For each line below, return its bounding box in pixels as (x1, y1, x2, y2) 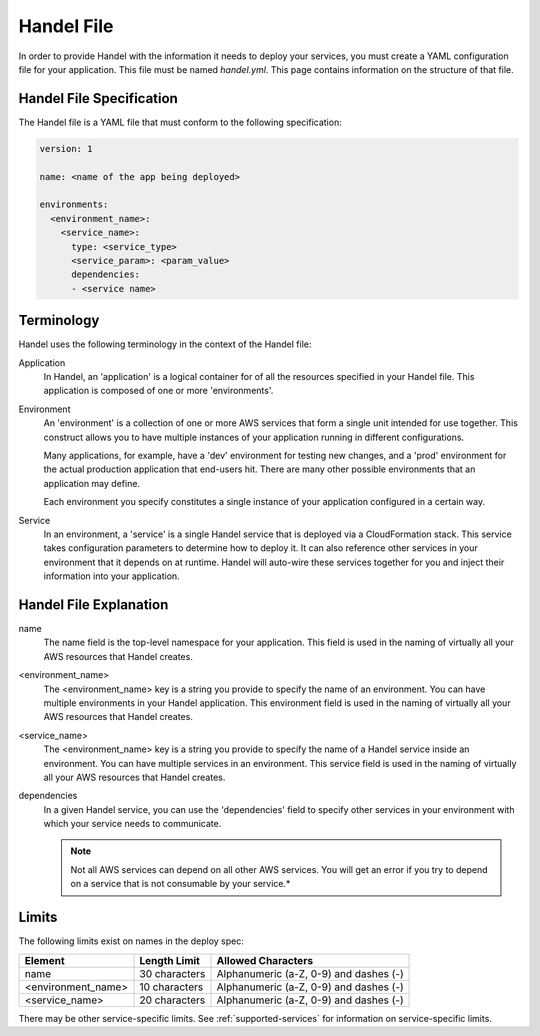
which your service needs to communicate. (43, 818, 222, 830)
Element (24, 953, 65, 967)
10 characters (139, 980, 204, 994)
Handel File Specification (18, 90, 179, 107)
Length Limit (139, 953, 200, 967)
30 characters (139, 966, 206, 980)
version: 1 (39, 143, 93, 154)
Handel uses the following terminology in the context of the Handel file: (18, 338, 312, 350)
